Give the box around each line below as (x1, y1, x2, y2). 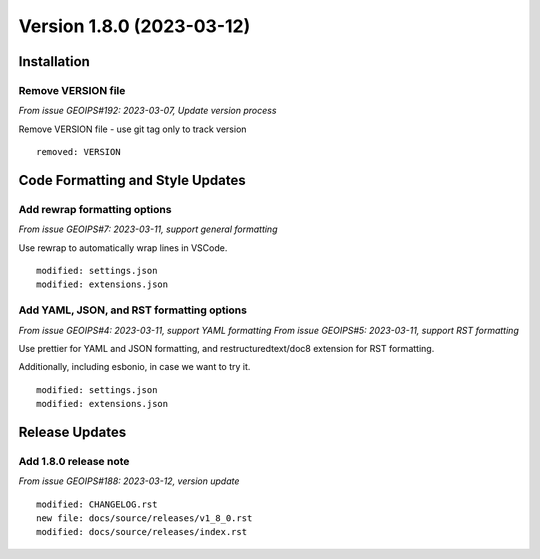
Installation (18, 53, 90, 70)
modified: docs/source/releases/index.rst (36, 526, 248, 538)
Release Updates (18, 423, 127, 440)
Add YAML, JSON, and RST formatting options (18, 303, 247, 317)
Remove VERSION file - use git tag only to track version (18, 123, 247, 135)
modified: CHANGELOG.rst (36, 498, 158, 510)
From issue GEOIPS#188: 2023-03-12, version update (18, 475, 240, 487)
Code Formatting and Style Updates (18, 171, 246, 189)
